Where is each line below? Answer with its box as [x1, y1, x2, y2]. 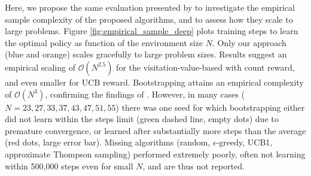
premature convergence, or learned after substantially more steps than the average [5, 124, 306, 136]
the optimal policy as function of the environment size [5, 36, 203, 48]
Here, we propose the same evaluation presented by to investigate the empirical [5, 1, 295, 13]
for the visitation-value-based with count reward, [116, 60, 295, 73]
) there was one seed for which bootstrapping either [115, 101, 305, 113]
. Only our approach [212, 36, 286, 48]
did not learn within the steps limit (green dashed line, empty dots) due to [5, 113, 279, 125]
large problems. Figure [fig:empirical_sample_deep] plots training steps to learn [5, 25, 298, 37]
